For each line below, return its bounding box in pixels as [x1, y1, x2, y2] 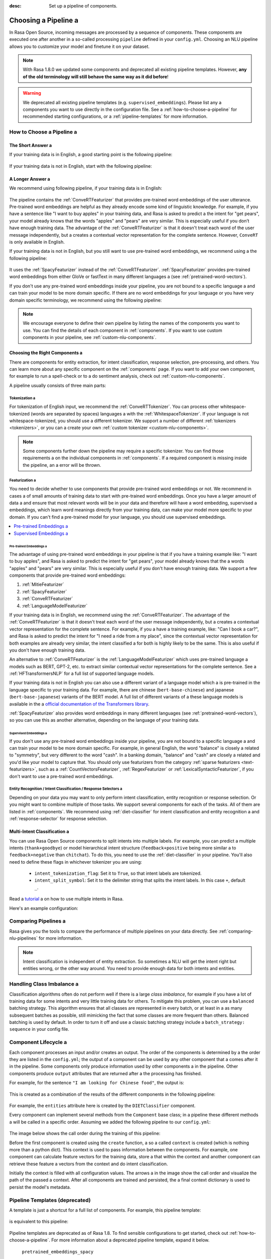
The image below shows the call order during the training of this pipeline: [9, 1131, 161, 1137]
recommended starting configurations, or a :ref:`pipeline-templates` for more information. [23, 113, 208, 119]
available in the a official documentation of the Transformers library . [9, 701, 150, 707]
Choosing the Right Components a [9, 350, 83, 356]
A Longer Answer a [9, 176, 50, 182]
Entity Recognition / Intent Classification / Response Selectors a [9, 786, 122, 792]
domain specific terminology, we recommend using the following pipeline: [9, 297, 162, 303]
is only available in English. [9, 239, 65, 245]
